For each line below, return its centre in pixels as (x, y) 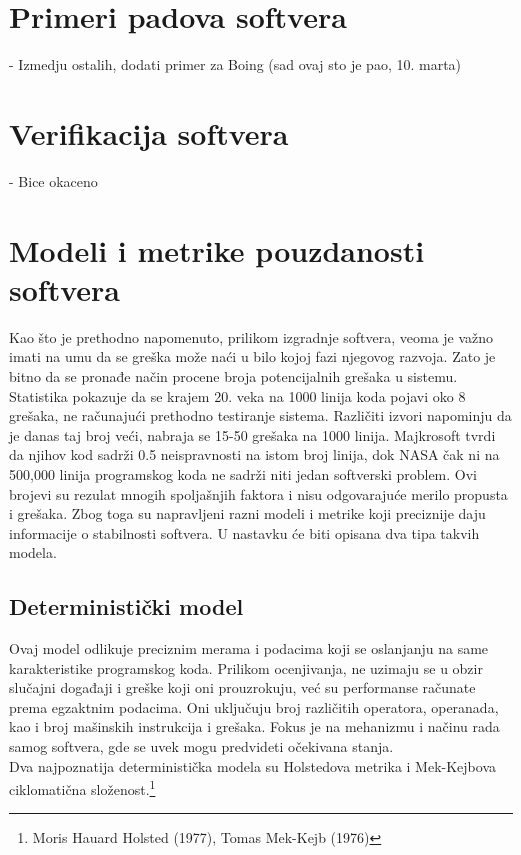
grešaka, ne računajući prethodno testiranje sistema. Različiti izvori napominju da (260, 415)
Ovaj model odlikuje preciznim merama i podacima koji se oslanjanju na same (249, 648)
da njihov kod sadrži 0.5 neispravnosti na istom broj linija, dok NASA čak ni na (254, 454)
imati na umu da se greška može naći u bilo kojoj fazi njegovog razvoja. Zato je (252, 356)
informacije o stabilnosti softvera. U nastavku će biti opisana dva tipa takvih (244, 532)
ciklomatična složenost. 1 (82, 787)
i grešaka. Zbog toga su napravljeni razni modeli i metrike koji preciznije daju (247, 513)
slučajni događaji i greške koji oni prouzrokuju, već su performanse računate (242, 687)
